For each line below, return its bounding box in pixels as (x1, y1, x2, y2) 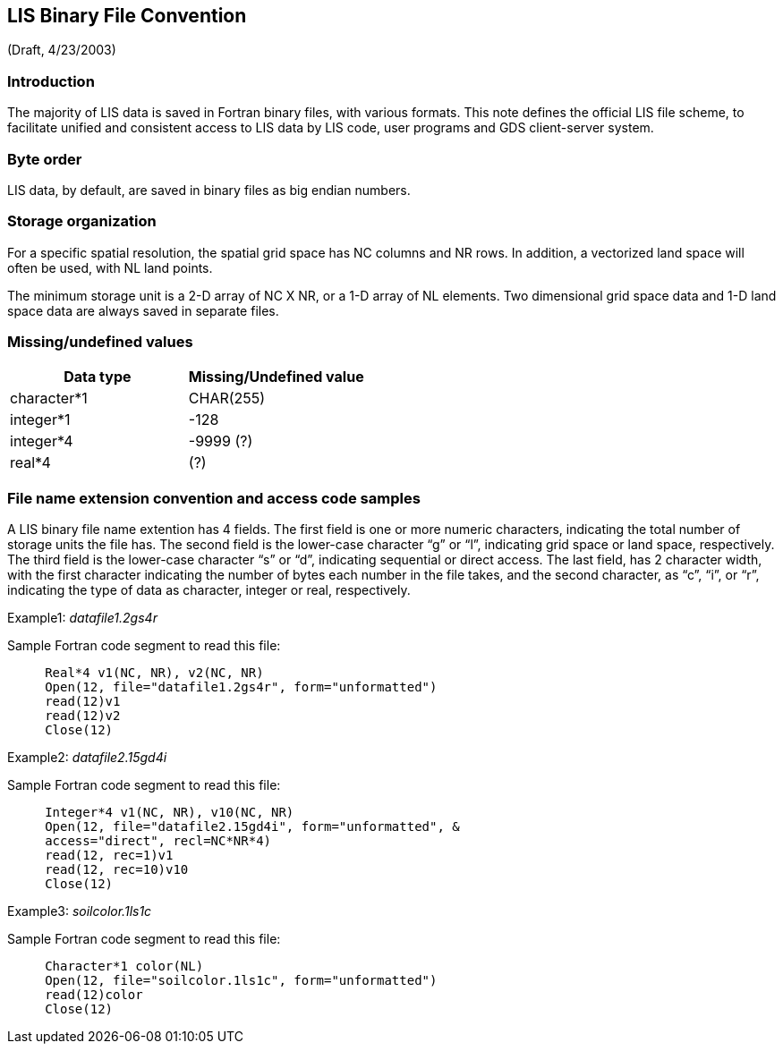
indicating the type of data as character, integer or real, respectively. (7, 582, 411, 598)
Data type (64, 368, 132, 386)
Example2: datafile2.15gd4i (7, 750, 167, 766)
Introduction (7, 72, 95, 90)
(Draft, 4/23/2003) (7, 42, 116, 58)
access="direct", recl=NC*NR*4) (45, 834, 272, 849)
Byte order (7, 149, 82, 168)
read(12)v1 (45, 694, 121, 709)
